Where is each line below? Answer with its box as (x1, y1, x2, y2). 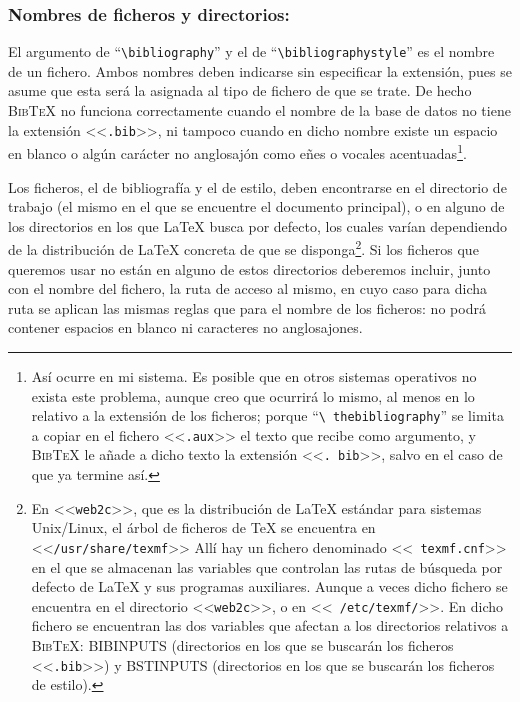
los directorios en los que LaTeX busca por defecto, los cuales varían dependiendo (8, 215, 507, 236)
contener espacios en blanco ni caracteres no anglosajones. (8, 317, 363, 338)
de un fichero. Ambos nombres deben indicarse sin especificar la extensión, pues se (8, 60, 512, 81)
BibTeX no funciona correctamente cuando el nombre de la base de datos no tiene (8, 100, 511, 121)
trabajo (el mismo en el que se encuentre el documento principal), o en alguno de (8, 196, 505, 217)
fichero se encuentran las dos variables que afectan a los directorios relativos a (31, 615, 509, 636)
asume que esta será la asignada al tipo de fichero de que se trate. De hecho (8, 80, 472, 101)
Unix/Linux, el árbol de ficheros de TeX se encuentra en (31, 517, 376, 538)
